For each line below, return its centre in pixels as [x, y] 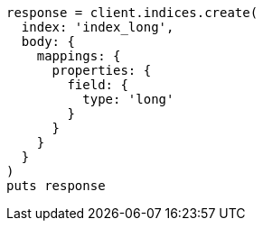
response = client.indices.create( [132, 13]
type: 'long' [128, 99]
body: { [48, 41]
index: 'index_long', [98, 27]
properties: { [102, 70]
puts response [56, 186]
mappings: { [79, 56]
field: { [98, 85]
